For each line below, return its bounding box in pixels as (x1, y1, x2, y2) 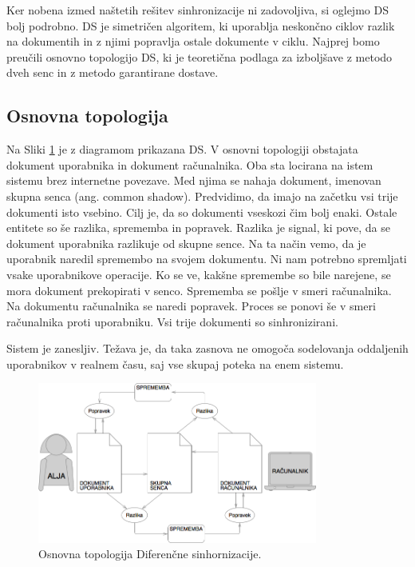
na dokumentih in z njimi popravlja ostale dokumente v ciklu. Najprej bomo (6, 33, 380, 50)
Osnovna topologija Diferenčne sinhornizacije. (38, 545, 262, 562)
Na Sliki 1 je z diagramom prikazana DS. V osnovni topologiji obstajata (6, 141, 358, 158)
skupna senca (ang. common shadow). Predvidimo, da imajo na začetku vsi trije (6, 187, 398, 204)
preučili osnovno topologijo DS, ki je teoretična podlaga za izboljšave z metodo (6, 48, 393, 65)
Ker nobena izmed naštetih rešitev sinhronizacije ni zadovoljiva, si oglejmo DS (6, 2, 389, 18)
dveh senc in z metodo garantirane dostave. (6, 64, 219, 81)
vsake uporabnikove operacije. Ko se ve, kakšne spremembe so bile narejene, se (6, 266, 391, 282)
